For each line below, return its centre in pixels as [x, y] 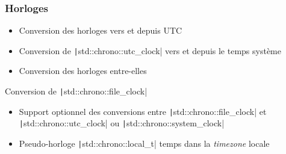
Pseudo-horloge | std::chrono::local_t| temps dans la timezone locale [144, 143]
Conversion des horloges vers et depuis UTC [101, 30]
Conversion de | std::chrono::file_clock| [76, 91]
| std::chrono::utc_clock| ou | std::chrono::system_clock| [122, 123]
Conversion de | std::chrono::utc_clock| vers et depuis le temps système [150, 50]
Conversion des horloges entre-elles [83, 71]
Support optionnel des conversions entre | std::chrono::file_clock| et [143, 111]
